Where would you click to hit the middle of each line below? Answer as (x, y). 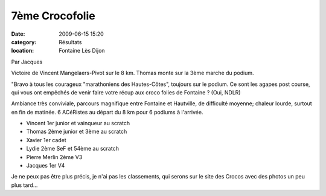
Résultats (70, 42)
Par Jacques (27, 62)
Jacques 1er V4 (46, 166)
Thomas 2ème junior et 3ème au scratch (77, 132)
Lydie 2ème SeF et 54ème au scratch (72, 149)
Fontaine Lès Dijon (82, 51)
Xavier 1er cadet (46, 140)
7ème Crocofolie (53, 16)
